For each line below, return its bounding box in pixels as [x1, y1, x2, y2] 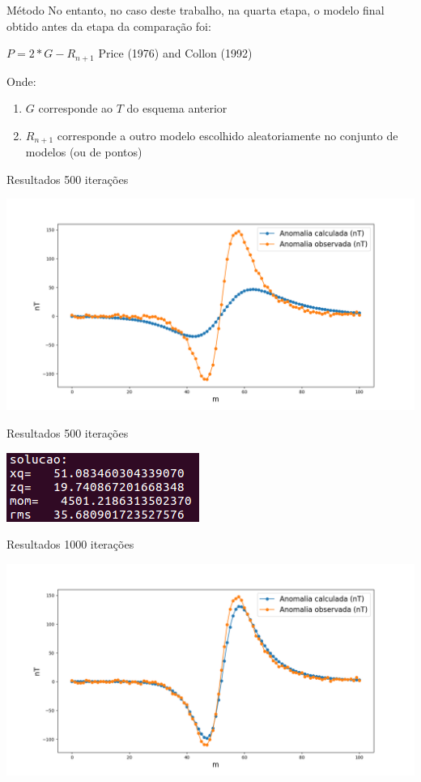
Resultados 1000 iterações [6, 536, 134, 553]
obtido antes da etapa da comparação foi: [6, 17, 211, 34]
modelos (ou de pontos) [25, 143, 142, 160]
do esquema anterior [126, 100, 228, 117]
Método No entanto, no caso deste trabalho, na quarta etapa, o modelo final [6, 2, 385, 18]
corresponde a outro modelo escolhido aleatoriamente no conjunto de [57, 126, 398, 143]
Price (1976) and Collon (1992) [98, 45, 253, 62]
